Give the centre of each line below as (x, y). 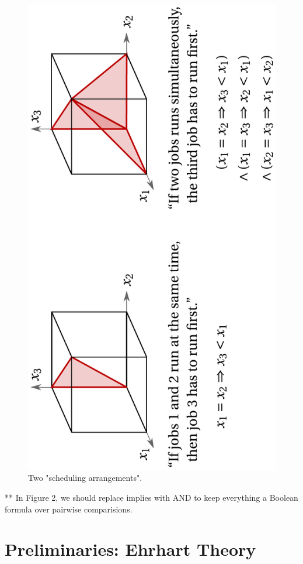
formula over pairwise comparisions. (69, 509)
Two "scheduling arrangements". (85, 478)
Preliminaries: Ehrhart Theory (130, 549)
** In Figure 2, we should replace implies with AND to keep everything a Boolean (151, 497)
